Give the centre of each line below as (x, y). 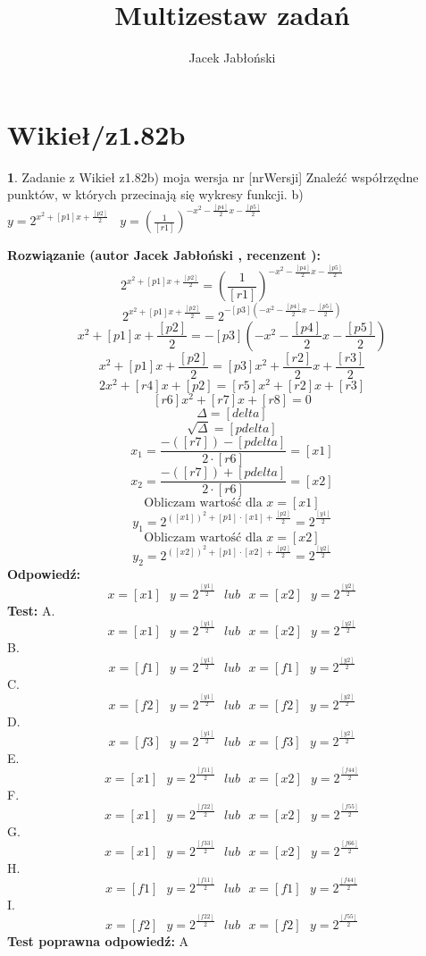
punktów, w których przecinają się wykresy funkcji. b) (155, 194)
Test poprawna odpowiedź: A (98, 941)
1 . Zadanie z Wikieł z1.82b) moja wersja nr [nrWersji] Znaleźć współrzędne (213, 176)
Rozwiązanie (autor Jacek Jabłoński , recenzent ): (164, 255)
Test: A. (31, 611)
